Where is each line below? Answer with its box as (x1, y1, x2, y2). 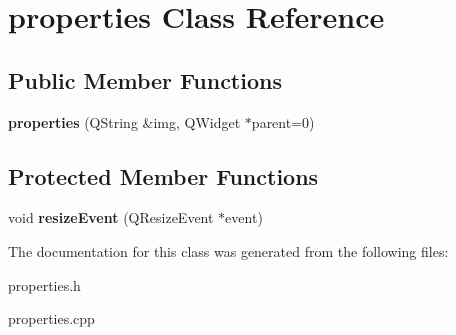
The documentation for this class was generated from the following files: (8, 240, 449, 261)
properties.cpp (8, 308, 95, 329)
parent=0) (251, 111, 315, 132)
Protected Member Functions (8, 160, 319, 191)
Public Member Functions (8, 64, 282, 95)
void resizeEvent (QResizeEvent (8, 207, 214, 228)
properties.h (8, 274, 81, 295)
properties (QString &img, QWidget (8, 111, 241, 132)
